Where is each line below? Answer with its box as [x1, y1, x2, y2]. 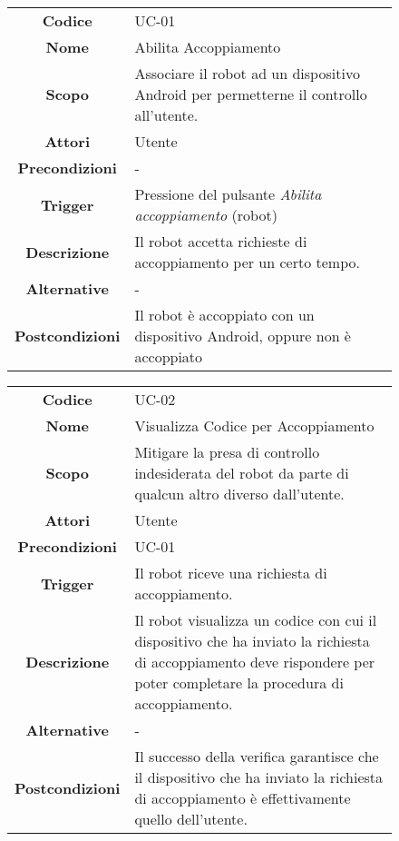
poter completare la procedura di [134, 672, 344, 693]
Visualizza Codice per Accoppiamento [134, 415, 375, 436]
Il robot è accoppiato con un [134, 304, 315, 325]
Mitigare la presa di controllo [134, 441, 320, 462]
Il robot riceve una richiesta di [134, 562, 327, 583]
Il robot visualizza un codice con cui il [134, 609, 377, 630]
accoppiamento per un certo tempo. [134, 252, 360, 272]
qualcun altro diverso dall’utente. [134, 483, 345, 504]
